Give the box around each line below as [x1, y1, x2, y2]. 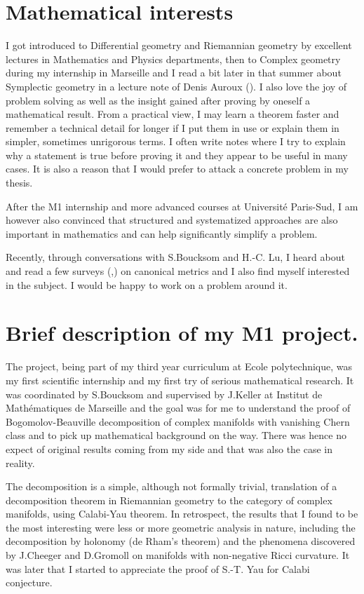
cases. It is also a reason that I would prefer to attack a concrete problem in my [6, 161, 349, 176]
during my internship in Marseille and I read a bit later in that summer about [6, 65, 342, 80]
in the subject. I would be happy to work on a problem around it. [6, 277, 288, 292]
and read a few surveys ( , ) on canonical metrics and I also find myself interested [6, 264, 350, 278]
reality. [6, 455, 35, 470]
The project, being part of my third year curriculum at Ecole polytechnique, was [6, 359, 353, 374]
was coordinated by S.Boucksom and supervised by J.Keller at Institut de [6, 386, 323, 401]
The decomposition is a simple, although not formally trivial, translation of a [6, 479, 337, 494]
